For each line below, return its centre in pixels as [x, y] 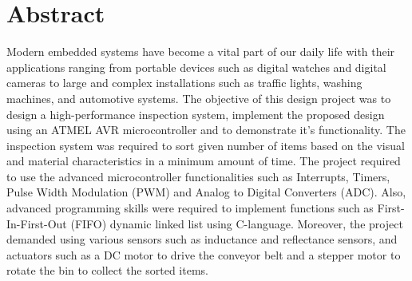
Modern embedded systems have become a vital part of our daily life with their [201, 51]
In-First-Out [37, 223]
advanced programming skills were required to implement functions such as [190, 208]
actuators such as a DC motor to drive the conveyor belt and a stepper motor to [204, 254]
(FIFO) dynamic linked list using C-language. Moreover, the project [237, 223]
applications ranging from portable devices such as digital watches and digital [196, 67]
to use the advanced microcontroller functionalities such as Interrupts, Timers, [198, 176]
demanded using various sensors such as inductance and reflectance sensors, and [202, 239]
